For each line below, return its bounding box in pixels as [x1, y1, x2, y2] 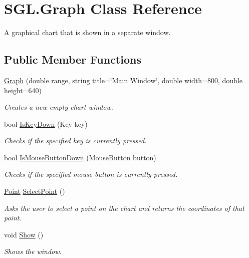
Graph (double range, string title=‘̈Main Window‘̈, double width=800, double [4, 75, 243, 85]
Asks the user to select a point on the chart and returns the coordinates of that [4, 202, 244, 213]
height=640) [4, 85, 42, 95]
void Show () [4, 229, 44, 239]
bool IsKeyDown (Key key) [4, 118, 88, 129]
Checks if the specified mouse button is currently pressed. [4, 169, 178, 179]
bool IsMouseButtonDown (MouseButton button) [4, 152, 156, 162]
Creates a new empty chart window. [4, 102, 113, 112]
